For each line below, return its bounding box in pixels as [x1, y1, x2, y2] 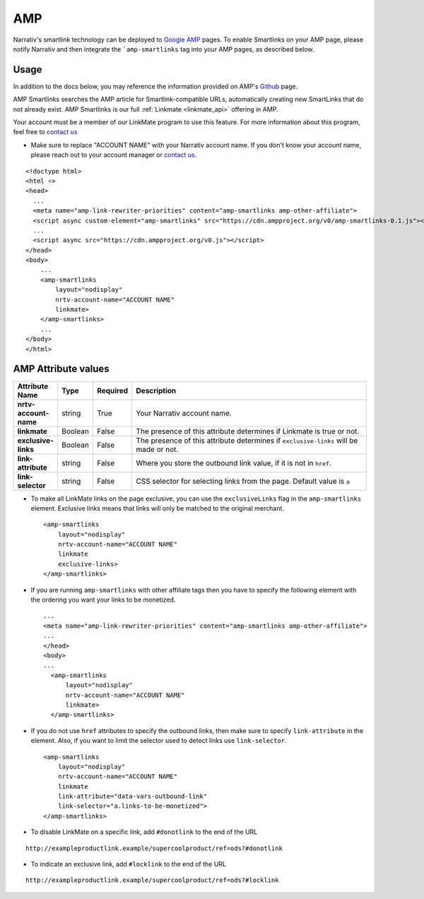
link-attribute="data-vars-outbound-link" [57, 792, 208, 801]
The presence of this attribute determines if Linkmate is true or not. [136, 426, 360, 436]
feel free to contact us [13, 128, 78, 136]
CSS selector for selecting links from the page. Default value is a [136, 476, 350, 486]
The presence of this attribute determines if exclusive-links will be [136, 435, 358, 445]
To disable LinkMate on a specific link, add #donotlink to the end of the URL [30, 828, 258, 836]
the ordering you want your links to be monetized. [30, 595, 176, 604]
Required [96, 386, 129, 395]
